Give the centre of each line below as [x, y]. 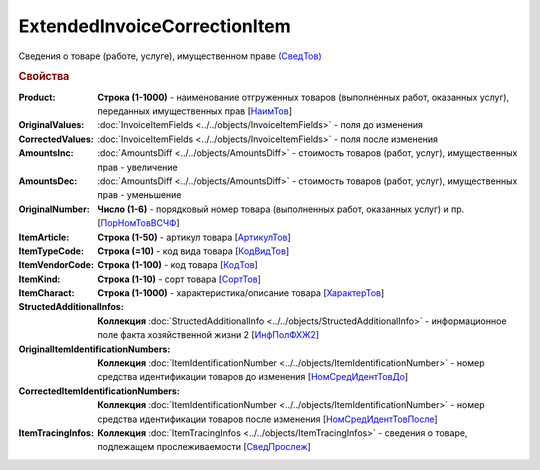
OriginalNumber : [54, 209]
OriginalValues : [51, 125]
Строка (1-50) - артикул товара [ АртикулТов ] [194, 237]
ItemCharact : [46, 293]
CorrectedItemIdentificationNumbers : [99, 391]
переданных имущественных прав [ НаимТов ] [194, 111]
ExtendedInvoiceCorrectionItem [155, 26]
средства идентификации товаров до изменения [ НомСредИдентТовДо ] [253, 377]
